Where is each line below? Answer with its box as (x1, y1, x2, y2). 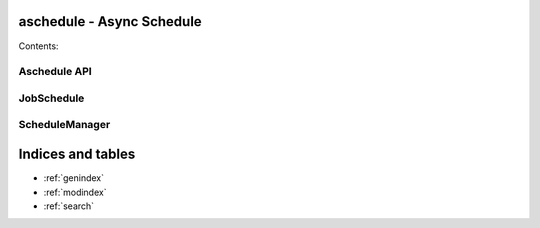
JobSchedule (18, 91, 85, 105)
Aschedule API (18, 65, 92, 79)
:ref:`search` (43, 200, 95, 212)
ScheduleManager (18, 118, 111, 132)
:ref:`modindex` (43, 186, 107, 198)
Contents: (18, 40, 59, 52)
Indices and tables (18, 146, 136, 163)
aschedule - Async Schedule (18, 13, 202, 30)
